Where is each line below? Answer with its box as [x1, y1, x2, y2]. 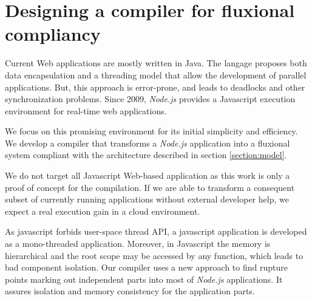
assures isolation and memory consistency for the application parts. [5, 285, 255, 297]
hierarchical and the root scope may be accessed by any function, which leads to [5, 249, 304, 261]
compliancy [5, 21, 101, 46]
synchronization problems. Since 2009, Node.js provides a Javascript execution [5, 92, 296, 105]
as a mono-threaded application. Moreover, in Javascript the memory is [5, 237, 271, 250]
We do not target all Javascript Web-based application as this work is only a [5, 169, 290, 182]
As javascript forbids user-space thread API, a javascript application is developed [5, 225, 307, 238]
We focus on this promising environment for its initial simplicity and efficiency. [5, 125, 298, 137]
